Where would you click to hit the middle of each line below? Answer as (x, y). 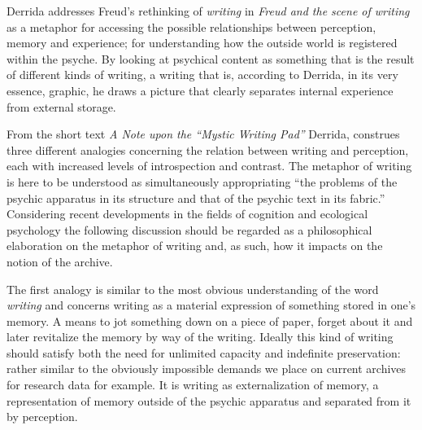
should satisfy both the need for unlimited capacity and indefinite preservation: (204, 352)
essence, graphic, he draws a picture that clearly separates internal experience (200, 90)
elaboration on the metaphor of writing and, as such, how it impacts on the (195, 246)
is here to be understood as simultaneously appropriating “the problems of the (202, 181)
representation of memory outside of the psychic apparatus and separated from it (209, 400)
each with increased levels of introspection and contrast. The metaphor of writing (209, 166)
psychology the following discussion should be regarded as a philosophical (189, 229)
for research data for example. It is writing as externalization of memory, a (193, 385)
